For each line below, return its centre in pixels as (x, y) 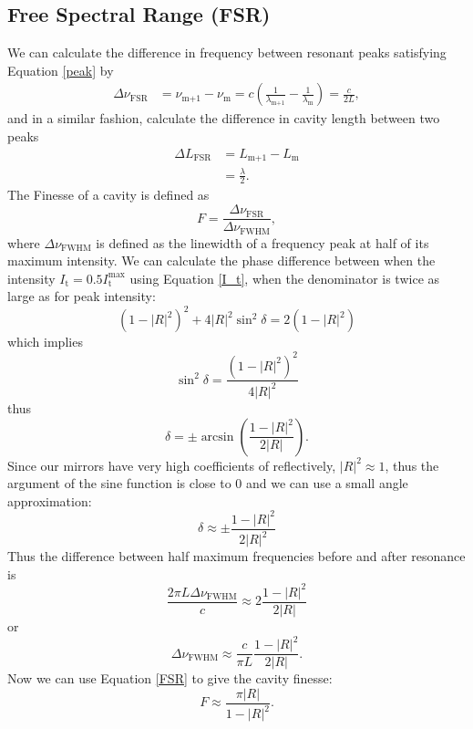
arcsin (217, 437)
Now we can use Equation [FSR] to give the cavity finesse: (170, 678)
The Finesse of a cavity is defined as (108, 195)
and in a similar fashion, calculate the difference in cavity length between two (224, 118)
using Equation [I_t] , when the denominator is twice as (285, 278)
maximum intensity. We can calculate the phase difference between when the (221, 260)
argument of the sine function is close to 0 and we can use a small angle (208, 483)
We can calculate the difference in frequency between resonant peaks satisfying (227, 52)
